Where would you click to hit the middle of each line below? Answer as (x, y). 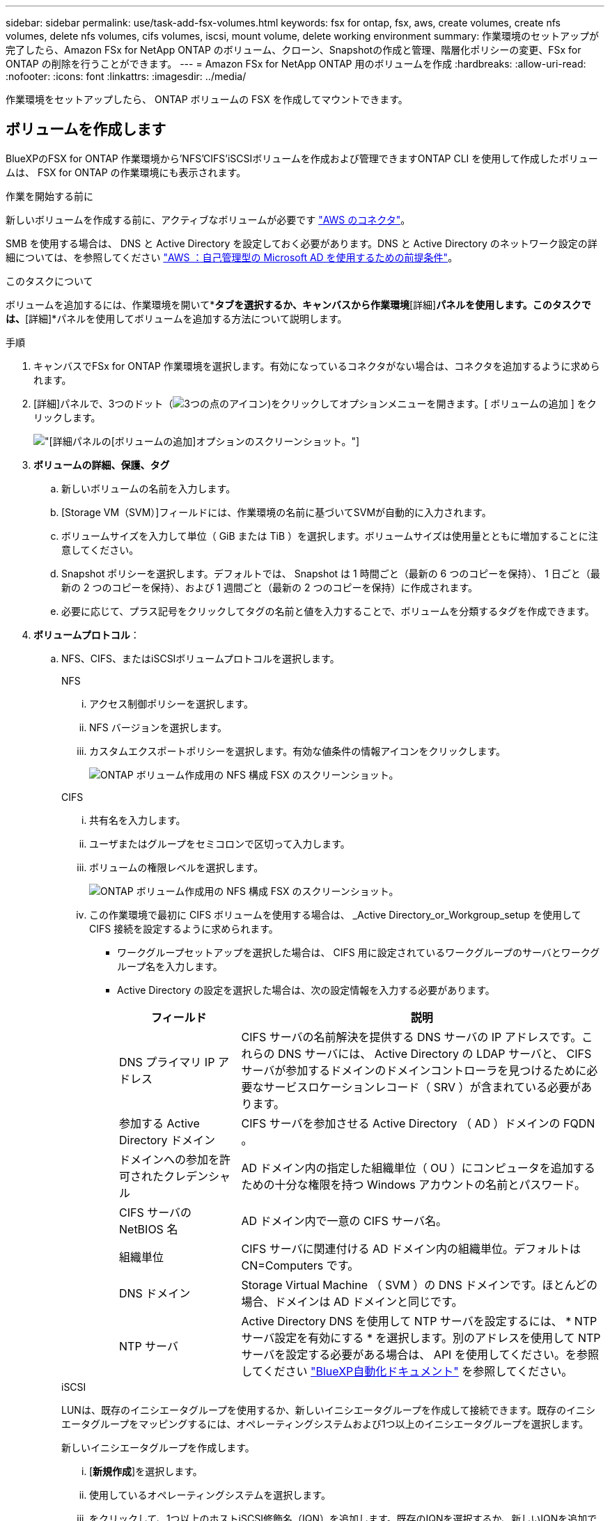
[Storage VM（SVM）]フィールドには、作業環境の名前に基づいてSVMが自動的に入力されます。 (276, 512)
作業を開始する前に (49, 196)
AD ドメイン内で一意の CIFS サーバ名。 (344, 1220)
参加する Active (159, 1123)
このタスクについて (49, 281)
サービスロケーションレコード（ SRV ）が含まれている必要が (422, 1087)
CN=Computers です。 (300, 1265)
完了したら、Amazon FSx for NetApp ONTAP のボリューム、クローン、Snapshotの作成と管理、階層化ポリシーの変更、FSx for (294, 50)
